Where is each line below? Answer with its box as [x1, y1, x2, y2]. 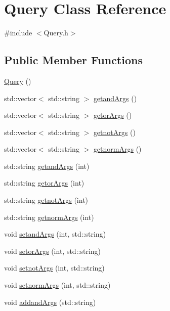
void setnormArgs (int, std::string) [4, 280, 111, 290]
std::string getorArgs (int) [4, 177, 84, 188]
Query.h [44, 27, 68, 38]
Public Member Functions [4, 52, 143, 68]
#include [4, 27, 32, 38]
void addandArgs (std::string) [4, 296, 96, 307]
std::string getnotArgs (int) [4, 195, 89, 205]
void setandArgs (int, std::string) [4, 229, 106, 239]
